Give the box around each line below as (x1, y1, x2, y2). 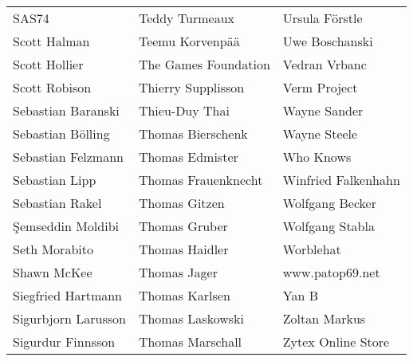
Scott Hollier (13, 55, 84, 73)
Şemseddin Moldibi (13, 217, 120, 235)
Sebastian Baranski (13, 101, 120, 120)
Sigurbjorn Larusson (13, 309, 126, 328)
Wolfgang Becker (282, 194, 376, 212)
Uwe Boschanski (282, 32, 373, 50)
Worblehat (282, 240, 341, 258)
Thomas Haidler (138, 240, 229, 258)
